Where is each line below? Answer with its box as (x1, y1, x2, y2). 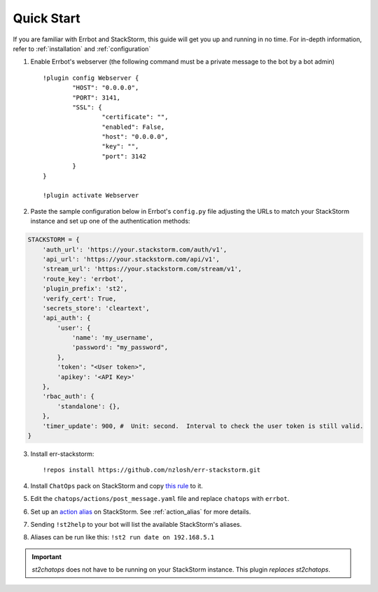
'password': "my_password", (71, 343, 168, 352)
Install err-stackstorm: (30, 449, 94, 458)
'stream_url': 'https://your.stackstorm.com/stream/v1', (42, 265, 242, 273)
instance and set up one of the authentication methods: (30, 217, 190, 226)
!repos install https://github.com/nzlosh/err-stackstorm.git (43, 466, 261, 474)
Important (31, 552, 62, 560)
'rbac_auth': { (42, 392, 94, 401)
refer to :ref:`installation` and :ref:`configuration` (13, 44, 151, 53)
